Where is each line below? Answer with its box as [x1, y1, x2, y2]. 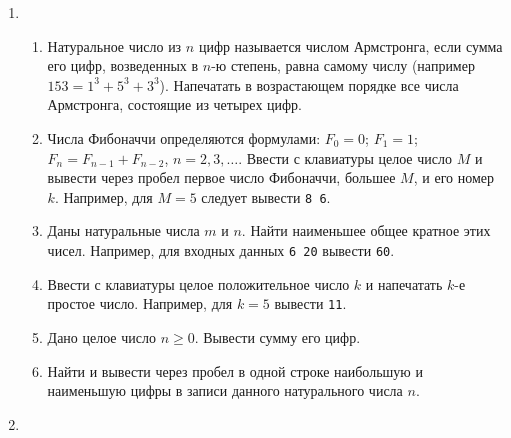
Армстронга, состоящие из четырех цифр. [47, 94, 302, 115]
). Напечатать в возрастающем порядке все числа [159, 74, 459, 95]
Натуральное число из [47, 35, 182, 56]
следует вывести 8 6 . [201, 186, 331, 207]
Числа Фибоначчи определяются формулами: [47, 127, 321, 148]
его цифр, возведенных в [47, 55, 199, 76]
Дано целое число [47, 326, 156, 347]
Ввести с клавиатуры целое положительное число [47, 273, 350, 294]
